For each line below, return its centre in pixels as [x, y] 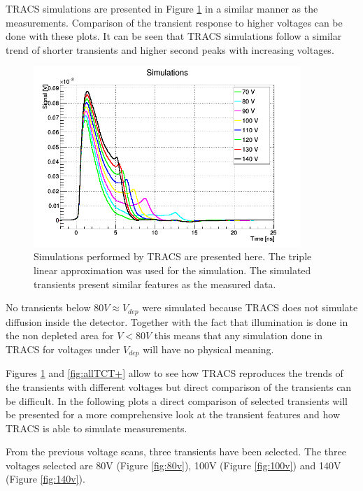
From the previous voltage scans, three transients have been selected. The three [176, 451]
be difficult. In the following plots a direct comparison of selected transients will [177, 400]
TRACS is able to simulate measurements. [97, 428]
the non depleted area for [60, 335]
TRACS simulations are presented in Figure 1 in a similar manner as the [162, 8]
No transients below [48, 307]
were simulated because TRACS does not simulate [250, 307]
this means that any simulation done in [238, 335]
